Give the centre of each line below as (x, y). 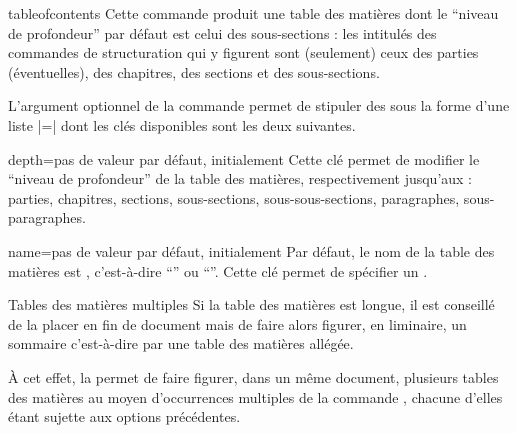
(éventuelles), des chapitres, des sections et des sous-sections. (194, 71)
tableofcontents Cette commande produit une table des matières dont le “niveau (253, 13)
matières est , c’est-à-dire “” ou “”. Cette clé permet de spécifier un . (218, 270)
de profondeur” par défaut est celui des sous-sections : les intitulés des (222, 32)
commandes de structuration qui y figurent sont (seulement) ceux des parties (243, 52)
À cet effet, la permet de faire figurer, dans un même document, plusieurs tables (253, 376)
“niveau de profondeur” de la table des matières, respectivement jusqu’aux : (240, 178)
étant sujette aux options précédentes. (124, 416)
